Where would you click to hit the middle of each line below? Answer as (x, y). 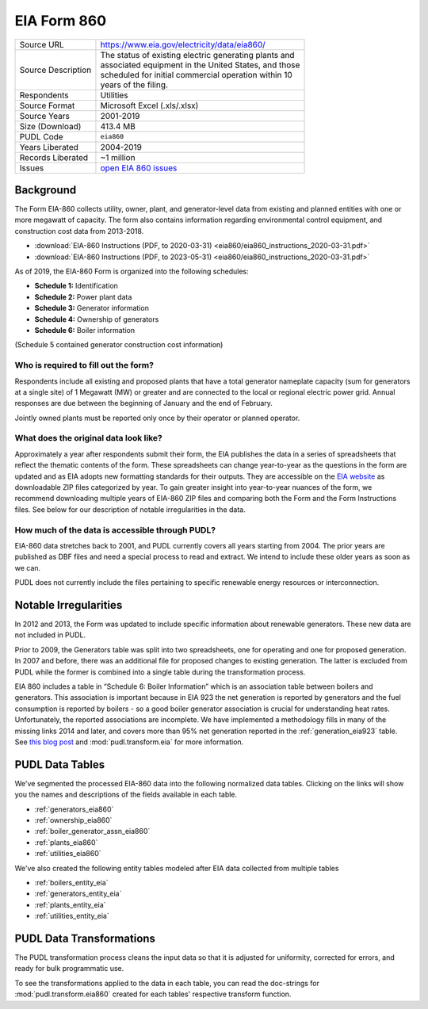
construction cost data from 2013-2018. (79, 231)
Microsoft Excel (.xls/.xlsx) (149, 105)
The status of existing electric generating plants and (197, 55)
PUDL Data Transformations (85, 938)
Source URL (42, 44)
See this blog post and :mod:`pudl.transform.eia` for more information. (129, 742)
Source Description (55, 70)
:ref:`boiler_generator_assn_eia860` (92, 831)
